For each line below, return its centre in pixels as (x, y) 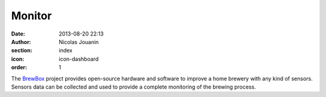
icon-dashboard (79, 59)
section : (22, 51)
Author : (21, 42)
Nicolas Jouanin (79, 42)
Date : (18, 34)
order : (19, 67)
